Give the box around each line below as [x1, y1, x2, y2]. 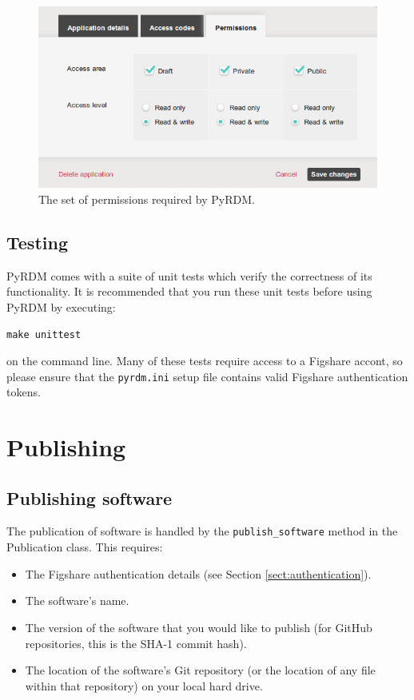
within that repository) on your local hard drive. [25, 677, 263, 694]
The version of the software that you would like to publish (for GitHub [25, 618, 372, 635]
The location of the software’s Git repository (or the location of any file [25, 662, 376, 678]
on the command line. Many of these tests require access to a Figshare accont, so [6, 352, 403, 369]
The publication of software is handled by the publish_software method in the [6, 523, 398, 539]
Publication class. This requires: [6, 539, 163, 555]
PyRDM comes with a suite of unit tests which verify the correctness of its [6, 267, 372, 284]
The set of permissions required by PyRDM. [38, 190, 255, 207]
